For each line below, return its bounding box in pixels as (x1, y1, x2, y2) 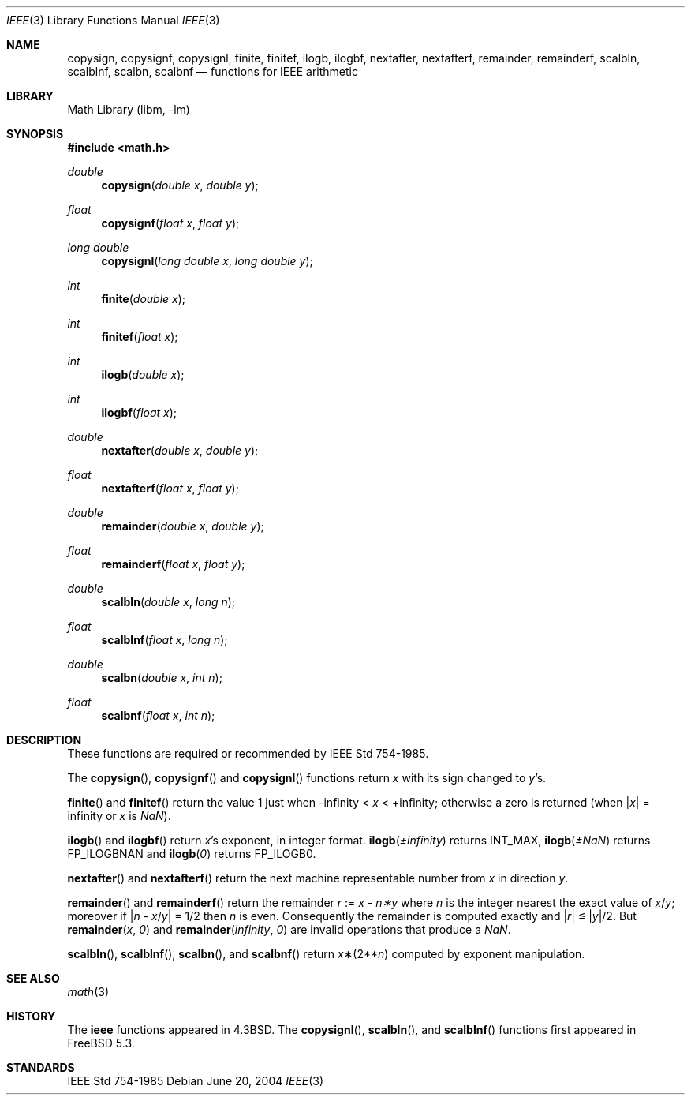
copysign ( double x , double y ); (101, 178, 259, 192)
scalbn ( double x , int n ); (101, 671, 222, 684)
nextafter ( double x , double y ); (101, 444, 259, 457)
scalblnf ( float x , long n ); (101, 633, 228, 646)
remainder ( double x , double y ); (101, 519, 264, 533)
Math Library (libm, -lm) (67, 103, 190, 116)
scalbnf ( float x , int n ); (101, 709, 215, 722)
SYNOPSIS (6, 127, 64, 140)
